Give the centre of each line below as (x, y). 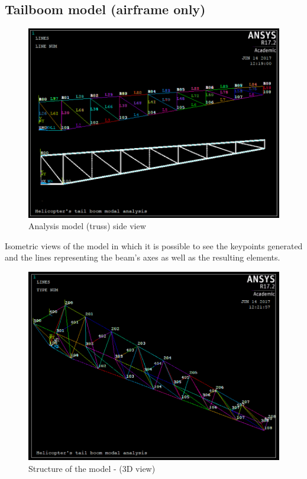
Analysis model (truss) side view (87, 226)
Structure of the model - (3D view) (92, 468)
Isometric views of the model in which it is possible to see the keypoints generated (154, 245)
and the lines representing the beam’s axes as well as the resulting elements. (143, 257)
